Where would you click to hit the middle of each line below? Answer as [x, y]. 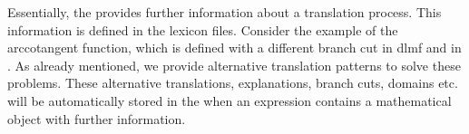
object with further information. [97, 118]
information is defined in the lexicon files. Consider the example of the [203, 29]
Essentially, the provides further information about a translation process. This [225, 12]
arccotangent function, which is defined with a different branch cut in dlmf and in [234, 48]
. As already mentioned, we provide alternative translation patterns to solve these [234, 65]
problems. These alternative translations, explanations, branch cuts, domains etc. [233, 83]
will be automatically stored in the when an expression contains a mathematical [230, 100]
